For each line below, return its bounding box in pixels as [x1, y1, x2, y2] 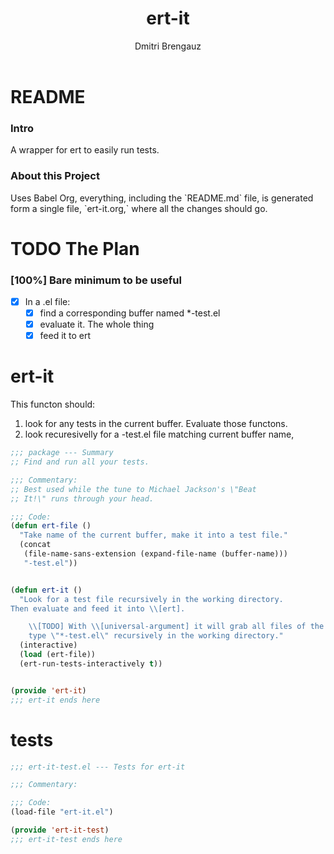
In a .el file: [24, 296, 71, 308]
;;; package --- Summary [10, 448, 114, 458]
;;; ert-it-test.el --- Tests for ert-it [10, 762, 186, 772]
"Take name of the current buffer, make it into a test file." [19, 530, 288, 541]
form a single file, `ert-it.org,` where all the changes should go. [10, 202, 268, 214]
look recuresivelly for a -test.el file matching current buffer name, [24, 428, 295, 441]
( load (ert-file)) [19, 650, 97, 660]
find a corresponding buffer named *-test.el [39, 307, 221, 319]
